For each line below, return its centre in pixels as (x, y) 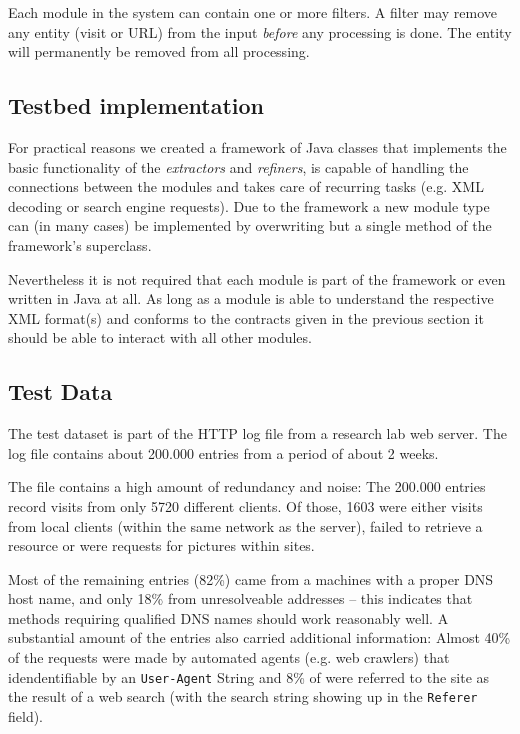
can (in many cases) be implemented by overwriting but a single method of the (250, 225)
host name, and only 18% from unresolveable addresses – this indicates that (240, 598)
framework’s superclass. (80, 244)
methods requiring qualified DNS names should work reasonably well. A (228, 617)
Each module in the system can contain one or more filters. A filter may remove (253, 12)
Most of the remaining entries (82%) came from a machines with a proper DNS (251, 578)
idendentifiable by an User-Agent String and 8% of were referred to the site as (249, 676)
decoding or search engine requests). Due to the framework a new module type (249, 205)
